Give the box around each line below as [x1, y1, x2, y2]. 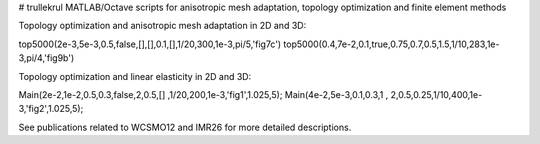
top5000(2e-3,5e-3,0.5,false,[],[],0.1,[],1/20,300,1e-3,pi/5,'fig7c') [18, 38, 282, 50]
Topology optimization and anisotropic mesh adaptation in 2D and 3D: [18, 20, 307, 32]
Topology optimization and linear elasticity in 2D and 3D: [18, 70, 252, 82]
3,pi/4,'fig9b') [18, 52, 75, 64]
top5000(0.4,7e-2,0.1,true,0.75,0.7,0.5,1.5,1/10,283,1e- [283, 38, 500, 50]
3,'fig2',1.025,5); [18, 103, 84, 115]
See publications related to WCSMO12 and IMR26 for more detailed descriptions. [18, 121, 352, 133]
